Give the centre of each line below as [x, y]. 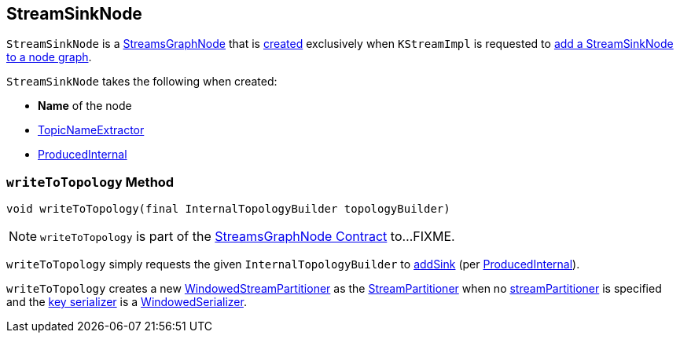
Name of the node [85, 106]
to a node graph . [49, 57]
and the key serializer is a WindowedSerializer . [127, 302]
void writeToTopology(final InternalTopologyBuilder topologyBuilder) [228, 209]
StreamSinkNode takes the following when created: [142, 82]
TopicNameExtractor [91, 130]
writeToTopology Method [90, 182]
